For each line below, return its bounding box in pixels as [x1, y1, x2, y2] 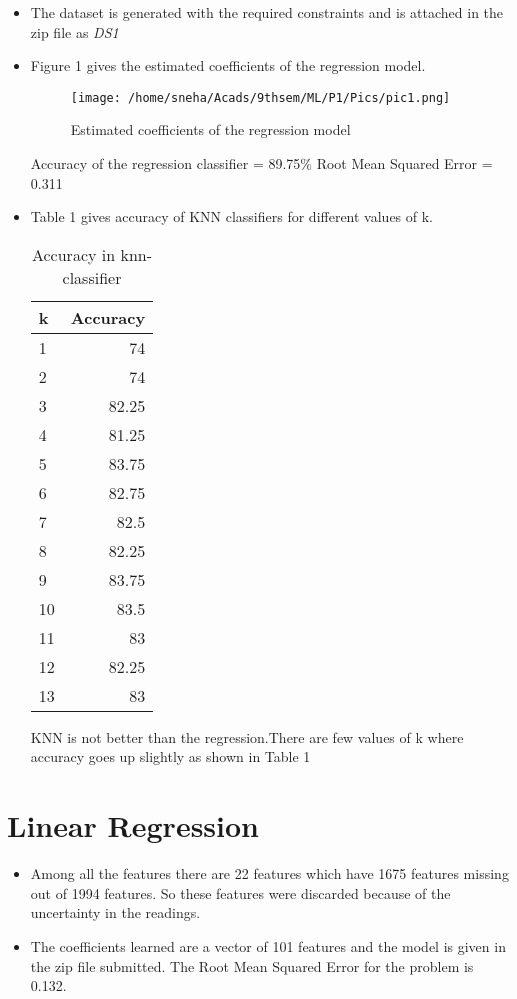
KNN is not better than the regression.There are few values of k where [30, 726, 464, 747]
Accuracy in [31, 242, 116, 266]
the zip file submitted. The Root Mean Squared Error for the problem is [30, 955, 474, 976]
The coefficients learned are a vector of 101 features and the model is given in [30, 935, 506, 956]
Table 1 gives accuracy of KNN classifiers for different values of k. [30, 206, 434, 227]
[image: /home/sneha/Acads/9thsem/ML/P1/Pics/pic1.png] [70, 90, 451, 105]
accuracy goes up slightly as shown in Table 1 [30, 746, 311, 767]
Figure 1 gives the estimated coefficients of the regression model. [30, 55, 426, 76]
